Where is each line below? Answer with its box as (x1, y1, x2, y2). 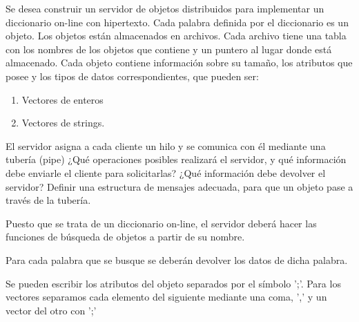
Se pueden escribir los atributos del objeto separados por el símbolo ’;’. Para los (6, 276, 341, 290)
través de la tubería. (6, 193, 91, 207)
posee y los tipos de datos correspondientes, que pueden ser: (6, 68, 259, 83)
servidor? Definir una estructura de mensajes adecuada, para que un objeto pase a (6, 179, 353, 193)
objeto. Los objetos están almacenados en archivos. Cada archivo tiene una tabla (6, 28, 347, 43)
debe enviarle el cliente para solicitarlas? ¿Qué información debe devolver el (6, 165, 326, 180)
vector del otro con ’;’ (6, 303, 97, 317)
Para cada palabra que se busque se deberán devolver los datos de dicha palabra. (6, 252, 348, 267)
